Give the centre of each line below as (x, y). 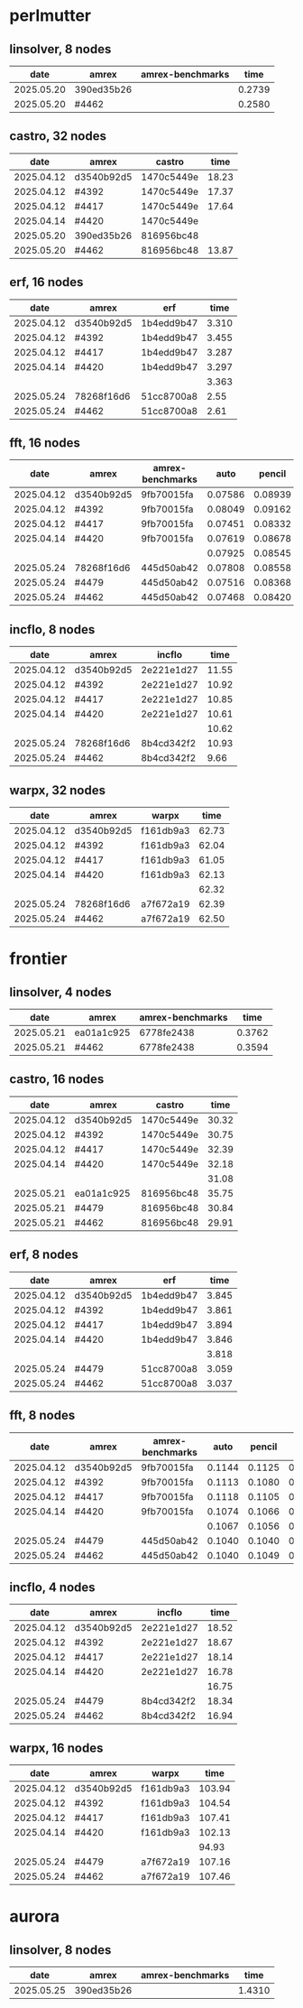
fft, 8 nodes (42, 1416)
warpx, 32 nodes (58, 790)
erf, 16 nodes (46, 282)
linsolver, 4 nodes (60, 992)
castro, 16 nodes (57, 1079)
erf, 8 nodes (44, 1255)
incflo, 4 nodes (53, 1587)
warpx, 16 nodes (56, 1748)
